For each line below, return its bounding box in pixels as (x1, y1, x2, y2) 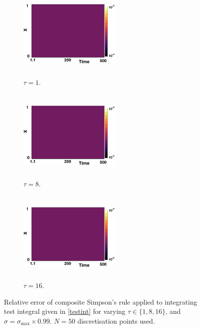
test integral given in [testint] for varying (4, 306, 126, 316)
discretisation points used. (77, 315, 155, 326)
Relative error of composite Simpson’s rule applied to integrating (4, 296, 197, 307)
